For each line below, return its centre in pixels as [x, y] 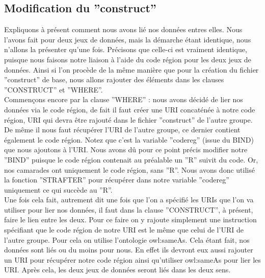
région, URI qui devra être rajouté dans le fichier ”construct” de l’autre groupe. [128, 119]
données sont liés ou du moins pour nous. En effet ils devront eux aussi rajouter [129, 250]
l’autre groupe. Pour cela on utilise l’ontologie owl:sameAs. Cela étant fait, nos [127, 239]
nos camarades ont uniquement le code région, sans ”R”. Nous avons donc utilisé [129, 169]
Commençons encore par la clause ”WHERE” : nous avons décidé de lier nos [124, 99]
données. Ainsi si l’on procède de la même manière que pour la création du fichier [131, 69]
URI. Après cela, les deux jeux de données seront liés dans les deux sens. [117, 270]
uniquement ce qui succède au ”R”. [58, 189]
